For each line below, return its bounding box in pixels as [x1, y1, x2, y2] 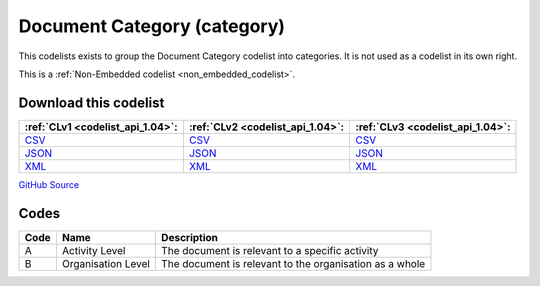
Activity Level [61, 243, 126, 257]
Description [161, 230, 219, 244]
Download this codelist [18, 94, 165, 111]
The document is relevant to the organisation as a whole [161, 256, 426, 270]
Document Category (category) [18, 15, 285, 37]
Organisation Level [61, 256, 150, 270]
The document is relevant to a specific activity [161, 243, 379, 257]
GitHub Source [18, 178, 80, 190]
